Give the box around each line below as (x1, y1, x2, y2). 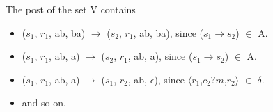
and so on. (22, 95, 66, 110)
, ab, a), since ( (127, 49, 193, 63)
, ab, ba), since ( (133, 25, 203, 40)
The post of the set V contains (6, 2, 136, 16)
